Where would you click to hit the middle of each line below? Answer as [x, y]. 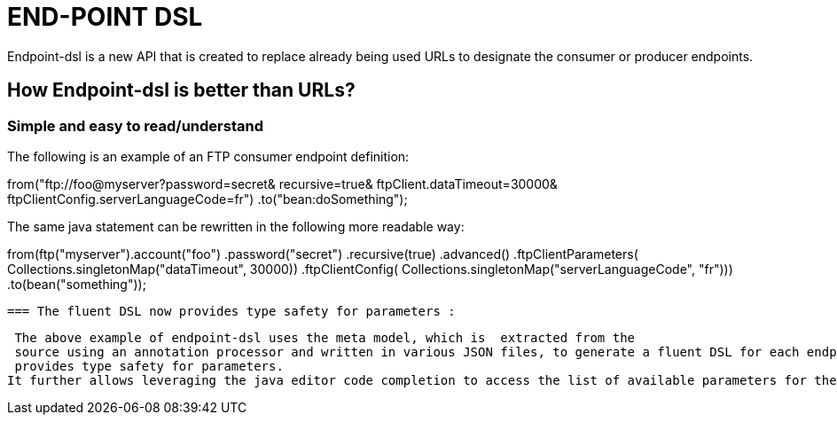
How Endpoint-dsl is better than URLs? [181, 90]
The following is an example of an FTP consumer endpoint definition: [208, 156]
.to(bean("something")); [77, 284]
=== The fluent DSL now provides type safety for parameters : [231, 311]
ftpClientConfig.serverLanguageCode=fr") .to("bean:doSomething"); [207, 199]
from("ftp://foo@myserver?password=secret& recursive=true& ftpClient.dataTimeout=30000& [282, 184]
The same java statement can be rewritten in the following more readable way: [236, 226]
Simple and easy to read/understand [135, 125]
